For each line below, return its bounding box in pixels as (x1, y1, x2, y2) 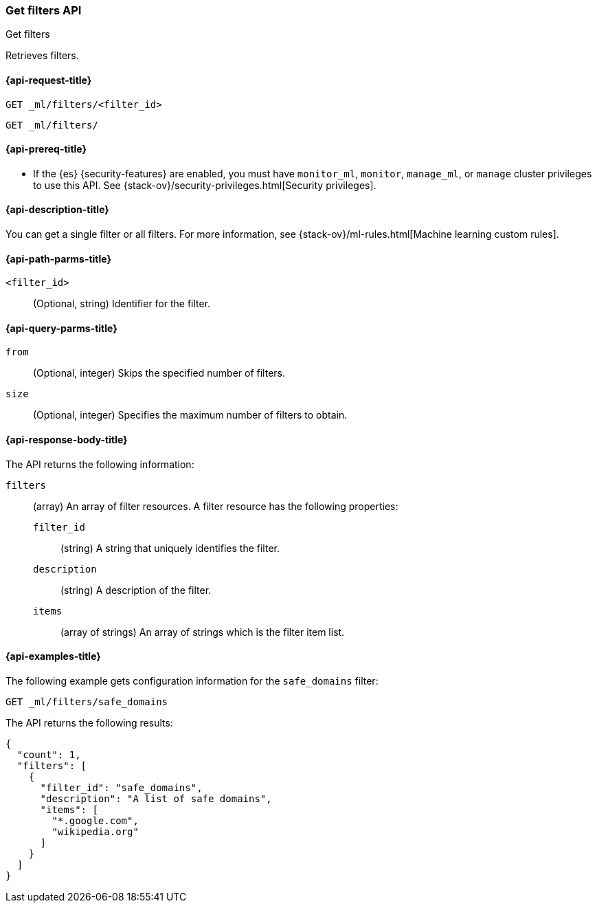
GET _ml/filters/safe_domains (5, 696, 168, 707)
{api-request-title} (5, 74, 92, 86)
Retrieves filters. (5, 49, 79, 62)
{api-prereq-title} (5, 143, 87, 155)
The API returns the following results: (5, 716, 173, 729)
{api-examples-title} (5, 650, 101, 663)
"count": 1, (16, 749, 81, 760)
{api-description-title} (5, 203, 109, 216)
